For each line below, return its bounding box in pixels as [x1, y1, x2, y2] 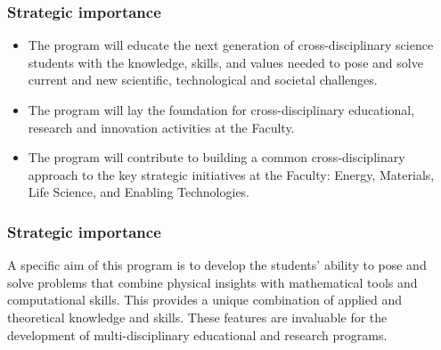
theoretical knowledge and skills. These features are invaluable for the [7, 307, 388, 326]
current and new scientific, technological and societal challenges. [28, 70, 378, 89]
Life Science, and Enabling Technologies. [28, 183, 250, 201]
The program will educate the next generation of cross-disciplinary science [28, 36, 434, 54]
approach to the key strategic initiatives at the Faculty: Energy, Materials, [28, 165, 435, 183]
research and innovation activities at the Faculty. [28, 118, 295, 136]
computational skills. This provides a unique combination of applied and [7, 290, 402, 309]
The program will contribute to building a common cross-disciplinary [28, 148, 405, 167]
